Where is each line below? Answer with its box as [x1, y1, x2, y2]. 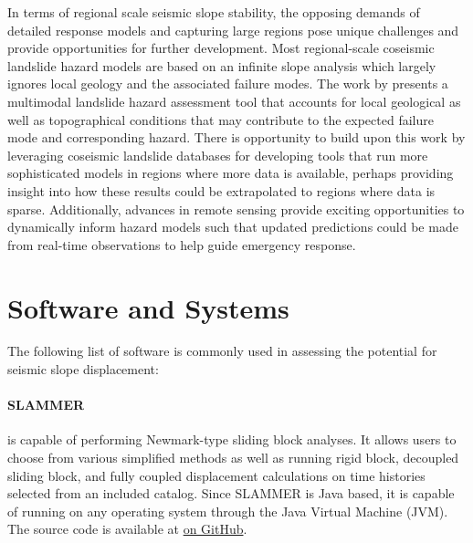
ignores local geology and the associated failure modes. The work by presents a [7, 74, 448, 93]
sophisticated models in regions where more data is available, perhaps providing [7, 163, 454, 183]
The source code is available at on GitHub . [7, 519, 247, 538]
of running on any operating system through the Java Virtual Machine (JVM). [7, 501, 448, 520]
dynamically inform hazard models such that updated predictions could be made [7, 217, 458, 236]
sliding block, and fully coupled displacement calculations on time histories [7, 465, 426, 485]
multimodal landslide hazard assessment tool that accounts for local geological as [7, 91, 461, 110]
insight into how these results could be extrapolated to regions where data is [7, 181, 436, 200]
